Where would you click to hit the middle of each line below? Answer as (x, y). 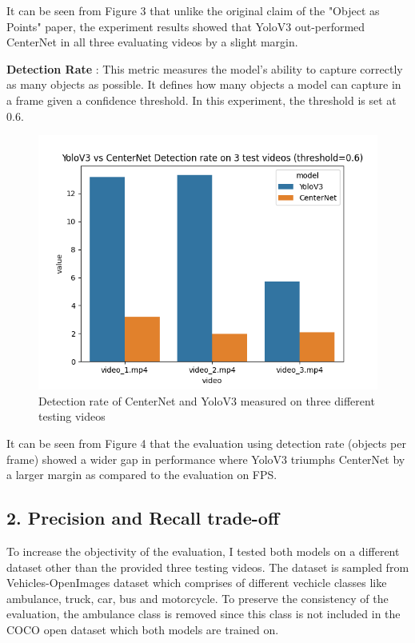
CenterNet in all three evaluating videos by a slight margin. (152, 42)
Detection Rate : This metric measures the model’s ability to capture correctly (205, 68)
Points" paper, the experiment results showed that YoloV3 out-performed (186, 26)
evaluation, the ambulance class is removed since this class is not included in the (204, 614)
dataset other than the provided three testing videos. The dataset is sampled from (208, 567)
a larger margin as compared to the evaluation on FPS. (142, 475)
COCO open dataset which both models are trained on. (143, 629)
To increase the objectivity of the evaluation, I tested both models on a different (203, 551)
